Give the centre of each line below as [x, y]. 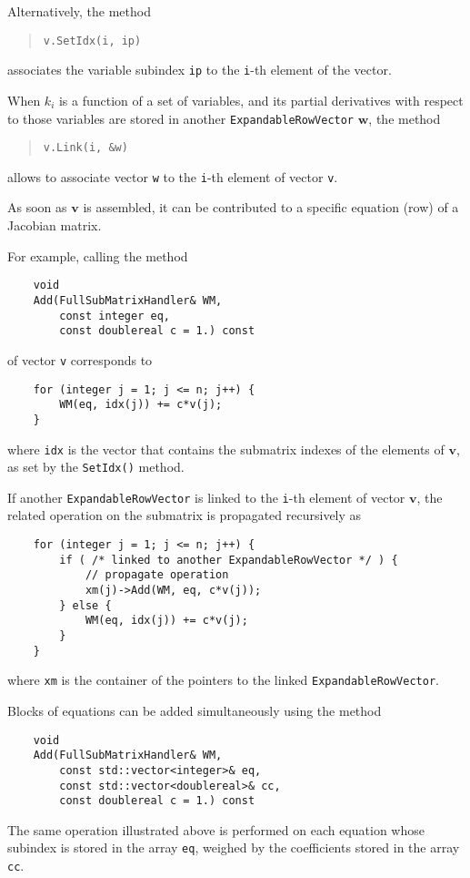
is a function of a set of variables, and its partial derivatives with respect [261, 100]
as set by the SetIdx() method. [96, 467]
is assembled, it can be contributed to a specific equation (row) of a [271, 207]
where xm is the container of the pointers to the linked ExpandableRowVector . [223, 680]
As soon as [37, 207]
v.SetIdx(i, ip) [92, 41]
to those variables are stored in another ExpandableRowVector [181, 118]
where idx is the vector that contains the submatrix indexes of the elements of [226, 449]
